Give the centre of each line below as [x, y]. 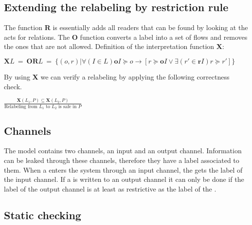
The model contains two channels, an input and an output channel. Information [123, 151]
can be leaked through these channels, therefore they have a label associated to [122, 160]
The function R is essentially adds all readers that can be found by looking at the [126, 27]
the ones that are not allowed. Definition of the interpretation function [109, 46]
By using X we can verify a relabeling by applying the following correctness [117, 76]
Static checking [43, 215]
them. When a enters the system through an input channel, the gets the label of [123, 169]
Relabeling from [21, 106]
